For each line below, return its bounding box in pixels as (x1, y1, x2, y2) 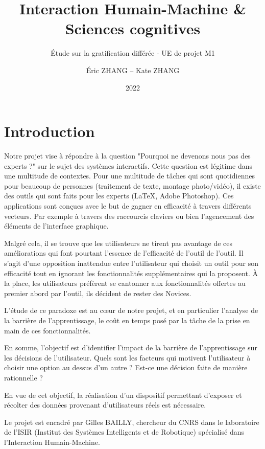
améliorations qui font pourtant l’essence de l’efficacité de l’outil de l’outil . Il (4, 248, 244, 258)
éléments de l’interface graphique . (4, 220, 109, 231)
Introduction (4, 121, 95, 142)
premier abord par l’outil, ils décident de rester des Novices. (4, 287, 191, 298)
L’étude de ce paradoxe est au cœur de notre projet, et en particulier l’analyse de (4, 305, 258, 316)
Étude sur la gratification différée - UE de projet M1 (51, 48, 215, 58)
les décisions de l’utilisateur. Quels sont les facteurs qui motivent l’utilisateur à (4, 352, 251, 363)
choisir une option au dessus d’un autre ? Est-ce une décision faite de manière (4, 362, 248, 373)
